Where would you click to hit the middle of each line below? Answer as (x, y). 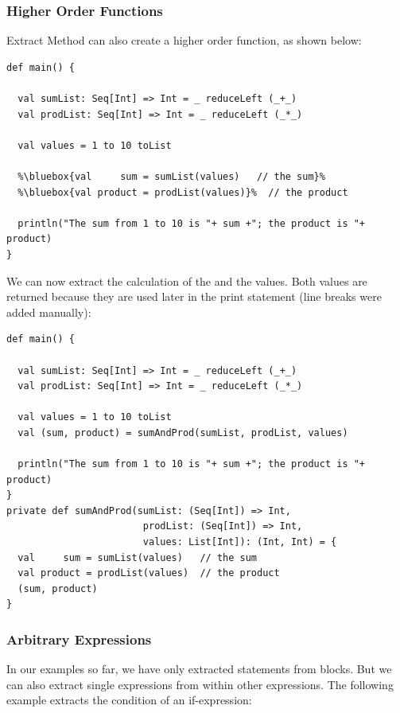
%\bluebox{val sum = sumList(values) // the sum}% (171, 176)
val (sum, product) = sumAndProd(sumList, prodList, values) (183, 432)
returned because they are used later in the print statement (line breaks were (194, 296)
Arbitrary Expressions (79, 639)
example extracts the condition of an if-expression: (129, 700)
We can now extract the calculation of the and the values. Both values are (187, 281)
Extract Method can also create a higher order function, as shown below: (184, 40)
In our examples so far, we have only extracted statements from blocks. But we (199, 669)
